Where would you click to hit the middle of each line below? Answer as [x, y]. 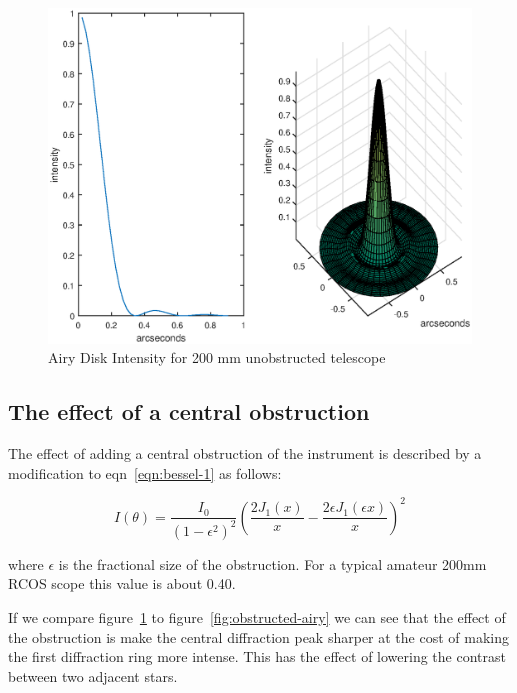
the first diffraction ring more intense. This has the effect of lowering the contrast [257, 656]
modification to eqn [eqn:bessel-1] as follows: [145, 472]
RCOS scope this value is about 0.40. [122, 583]
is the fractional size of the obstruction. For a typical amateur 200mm [272, 563]
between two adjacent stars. [93, 675]
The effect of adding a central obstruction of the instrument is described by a [245, 453]
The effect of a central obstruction [189, 411]
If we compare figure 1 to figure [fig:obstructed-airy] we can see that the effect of [257, 617]
